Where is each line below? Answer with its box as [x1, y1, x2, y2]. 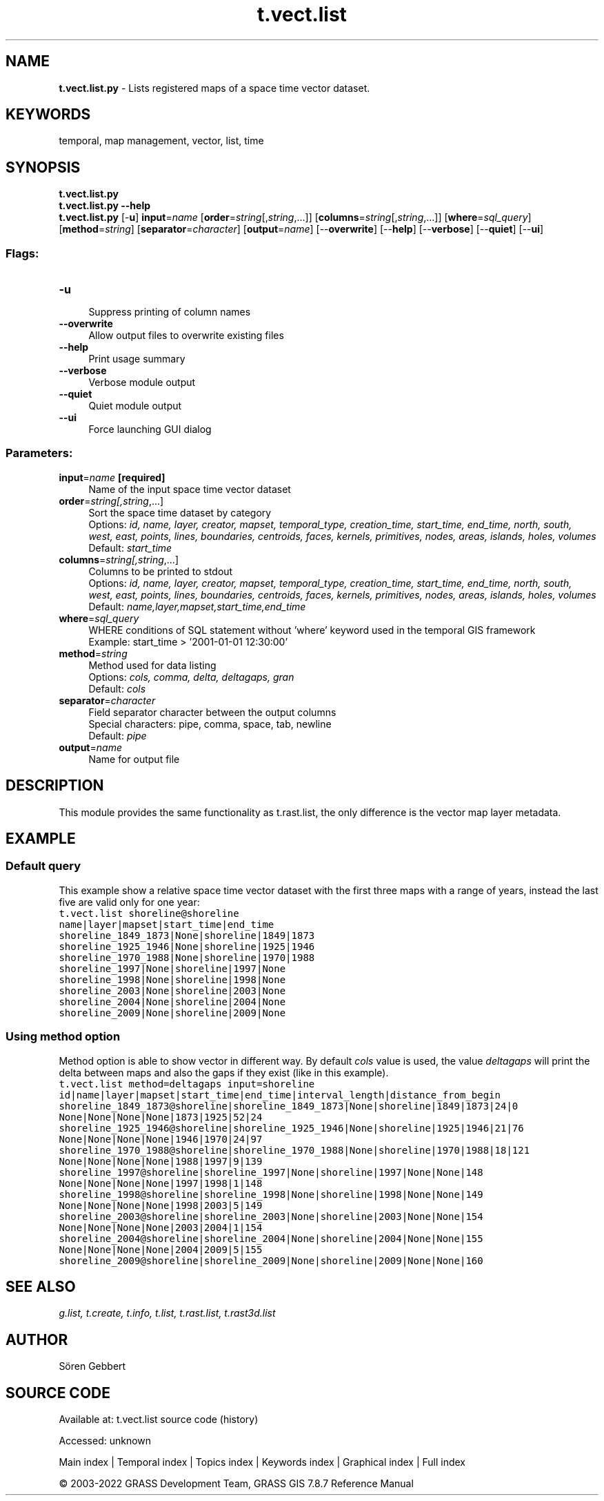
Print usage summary [88, 353, 185, 365]
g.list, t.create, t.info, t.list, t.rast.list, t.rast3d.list [59, 1307, 276, 1319]
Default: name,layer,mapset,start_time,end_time [88, 600, 306, 612]
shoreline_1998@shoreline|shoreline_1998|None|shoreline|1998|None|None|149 [59, 1188, 483, 1200]
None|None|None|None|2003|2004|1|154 [59, 1221, 263, 1233]
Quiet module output [88, 400, 182, 412]
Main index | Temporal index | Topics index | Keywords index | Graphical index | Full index [59, 1456, 465, 1469]
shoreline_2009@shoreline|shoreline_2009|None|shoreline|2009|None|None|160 [59, 1255, 483, 1266]
